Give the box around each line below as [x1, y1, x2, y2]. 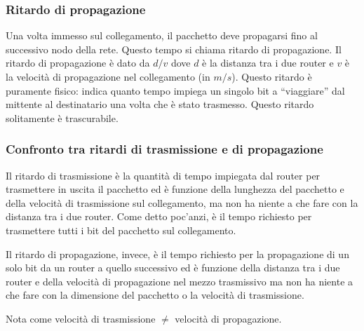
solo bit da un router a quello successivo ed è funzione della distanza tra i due [6, 260, 340, 275]
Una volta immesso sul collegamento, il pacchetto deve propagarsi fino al [6, 28, 318, 43]
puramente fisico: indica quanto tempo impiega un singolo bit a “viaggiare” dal [6, 83, 345, 97]
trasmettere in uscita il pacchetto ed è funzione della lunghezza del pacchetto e [6, 182, 344, 196]
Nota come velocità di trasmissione [6, 311, 156, 325]
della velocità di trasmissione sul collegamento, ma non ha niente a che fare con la [6, 195, 358, 210]
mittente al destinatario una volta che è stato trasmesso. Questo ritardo [6, 97, 314, 112]
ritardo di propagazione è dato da [6, 55, 150, 70]
